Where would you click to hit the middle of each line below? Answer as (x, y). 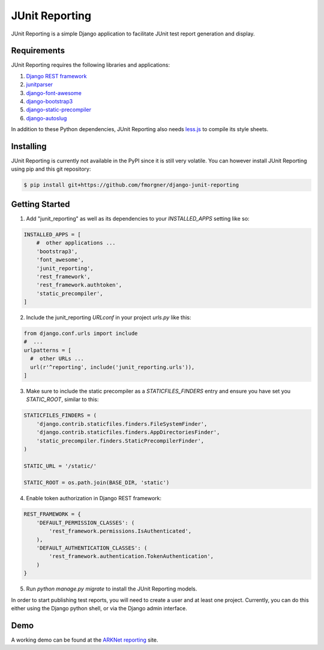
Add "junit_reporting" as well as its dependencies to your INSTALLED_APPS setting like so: (138, 218)
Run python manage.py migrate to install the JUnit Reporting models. (112, 589)
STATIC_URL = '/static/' (60, 466)
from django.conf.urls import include (81, 333)
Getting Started (40, 204)
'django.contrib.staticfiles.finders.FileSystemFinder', (122, 424)
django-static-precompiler (59, 110)
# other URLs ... (57, 359)
